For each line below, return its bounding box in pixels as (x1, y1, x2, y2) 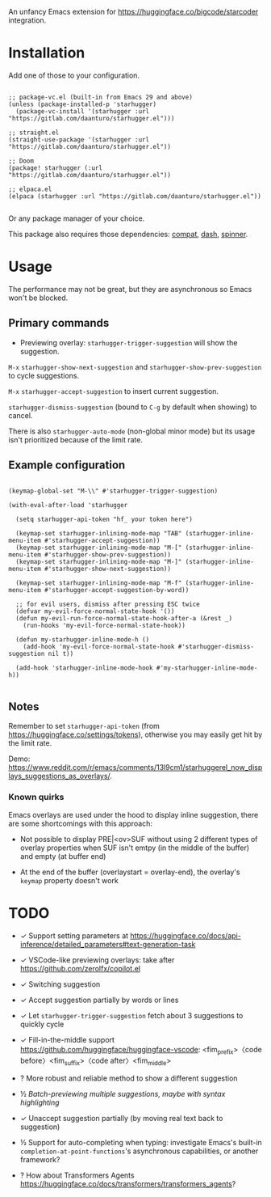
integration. (8, 15, 47, 25)
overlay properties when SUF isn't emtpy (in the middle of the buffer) (19, 843, 250, 852)
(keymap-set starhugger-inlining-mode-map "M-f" (15, 578, 182, 587)
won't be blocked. (8, 293, 69, 302)
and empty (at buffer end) (19, 851, 106, 861)
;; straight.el (8, 129, 60, 137)
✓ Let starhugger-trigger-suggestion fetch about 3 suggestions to (19, 1010, 244, 1020)
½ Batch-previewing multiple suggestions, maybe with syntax (19, 1089, 226, 1099)
